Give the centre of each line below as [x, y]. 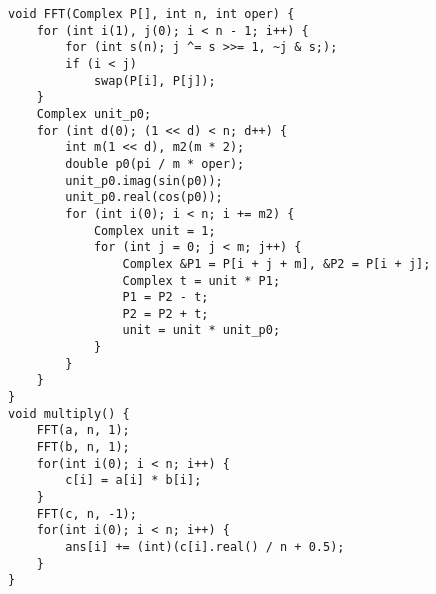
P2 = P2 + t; [165, 313]
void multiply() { [69, 413]
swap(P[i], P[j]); [154, 80]
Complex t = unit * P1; [201, 280]
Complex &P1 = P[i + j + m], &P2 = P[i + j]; [276, 263]
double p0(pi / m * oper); [155, 163]
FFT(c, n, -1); [86, 513]
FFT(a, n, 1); [83, 430]
